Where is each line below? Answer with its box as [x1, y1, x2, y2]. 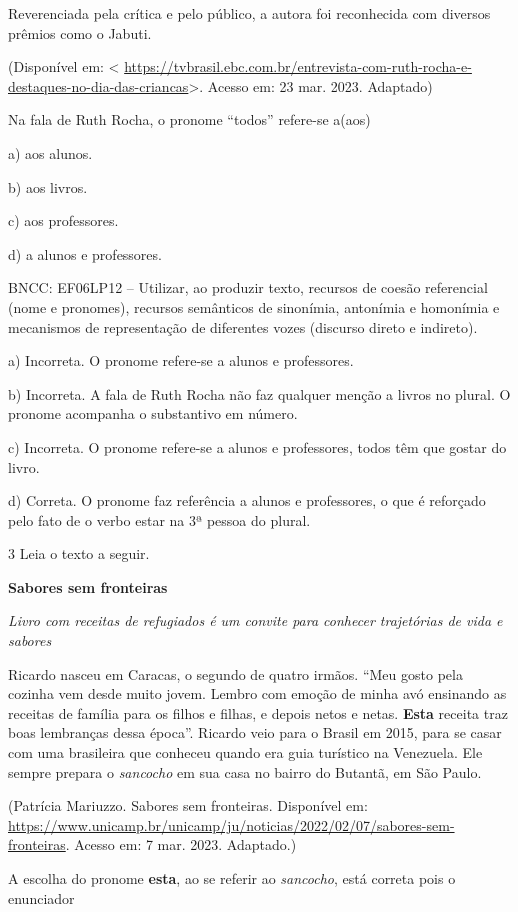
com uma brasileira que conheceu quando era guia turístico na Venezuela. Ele [8, 742, 483, 763]
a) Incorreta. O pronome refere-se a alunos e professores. [8, 350, 354, 371]
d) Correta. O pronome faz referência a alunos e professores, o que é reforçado [8, 490, 486, 511]
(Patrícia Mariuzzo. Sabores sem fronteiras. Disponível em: [8, 795, 368, 816]
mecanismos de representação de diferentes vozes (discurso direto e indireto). [8, 316, 478, 337]
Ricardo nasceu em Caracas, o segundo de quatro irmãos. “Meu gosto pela [8, 663, 463, 684]
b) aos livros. [8, 176, 88, 197]
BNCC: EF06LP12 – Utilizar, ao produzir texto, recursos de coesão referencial [8, 277, 488, 298]
